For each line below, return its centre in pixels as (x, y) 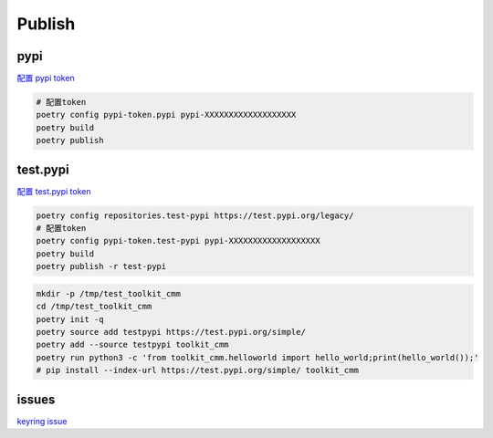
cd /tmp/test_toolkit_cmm (94, 307)
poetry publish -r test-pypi (101, 266)
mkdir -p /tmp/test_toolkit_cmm (109, 293)
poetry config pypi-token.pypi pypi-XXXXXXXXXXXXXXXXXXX (166, 115)
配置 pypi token (46, 78)
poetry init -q (70, 319)
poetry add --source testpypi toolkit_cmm (132, 345)
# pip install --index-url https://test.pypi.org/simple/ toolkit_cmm (198, 370)
